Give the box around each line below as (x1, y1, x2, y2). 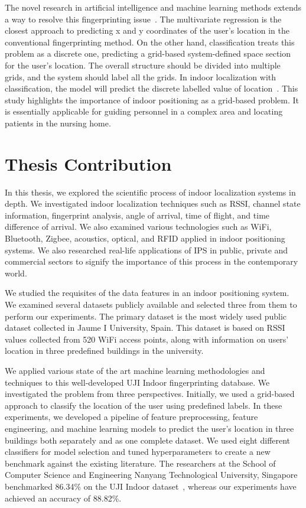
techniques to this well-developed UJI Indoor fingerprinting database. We (5, 376, 270, 388)
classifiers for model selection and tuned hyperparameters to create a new (5, 445, 271, 458)
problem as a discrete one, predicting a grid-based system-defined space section (5, 47, 291, 60)
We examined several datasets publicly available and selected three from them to (5, 298, 297, 310)
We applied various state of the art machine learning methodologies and (5, 364, 265, 376)
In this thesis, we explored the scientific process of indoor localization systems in (5, 185, 296, 198)
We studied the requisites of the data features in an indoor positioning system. (5, 286, 289, 299)
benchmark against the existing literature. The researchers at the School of (5, 457, 276, 469)
